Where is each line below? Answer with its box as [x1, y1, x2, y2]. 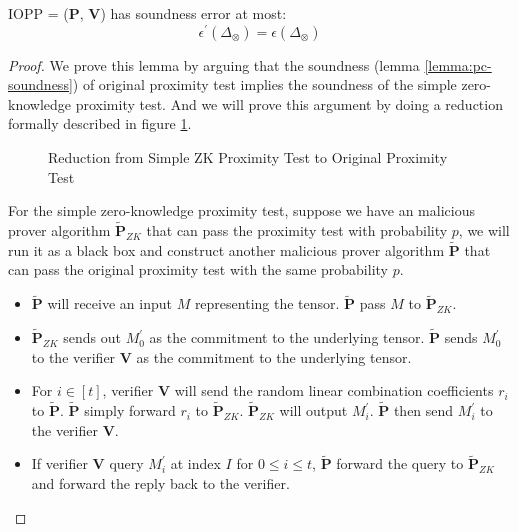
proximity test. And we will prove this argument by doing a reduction [75, 93, 503, 114]
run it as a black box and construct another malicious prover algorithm [8, 239, 445, 260]
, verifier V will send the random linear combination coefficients [102, 380, 494, 401]
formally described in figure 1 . [8, 113, 192, 134]
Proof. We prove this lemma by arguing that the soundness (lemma [8, 54, 420, 75]
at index [170, 453, 221, 474]
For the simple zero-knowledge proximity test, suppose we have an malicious [8, 200, 475, 221]
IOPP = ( [8, 3, 69, 23]
